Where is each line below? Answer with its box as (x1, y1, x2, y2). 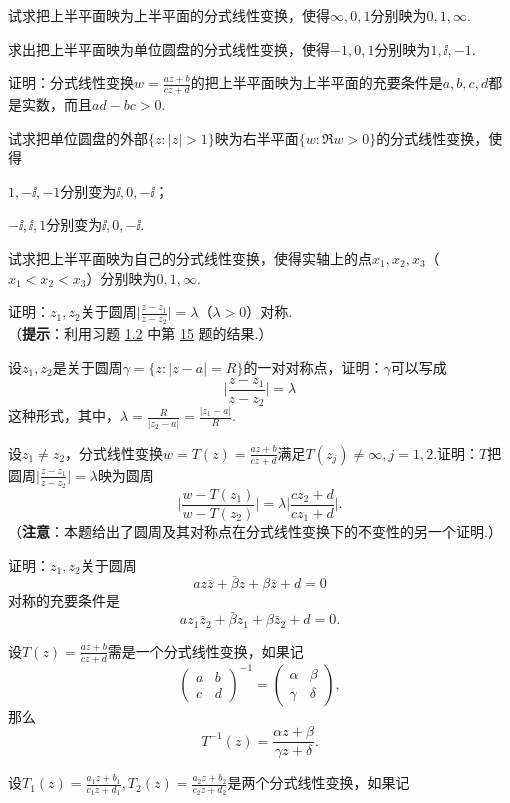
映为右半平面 (214, 127, 299, 148)
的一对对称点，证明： (243, 357, 384, 377)
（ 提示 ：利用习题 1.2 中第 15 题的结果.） (8, 323, 273, 344)
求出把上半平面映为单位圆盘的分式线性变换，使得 (8, 38, 330, 59)
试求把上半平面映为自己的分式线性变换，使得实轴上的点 (8, 247, 372, 268)
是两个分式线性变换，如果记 (227, 772, 410, 793)
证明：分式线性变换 (8, 72, 134, 93)
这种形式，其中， (8, 405, 120, 426)
